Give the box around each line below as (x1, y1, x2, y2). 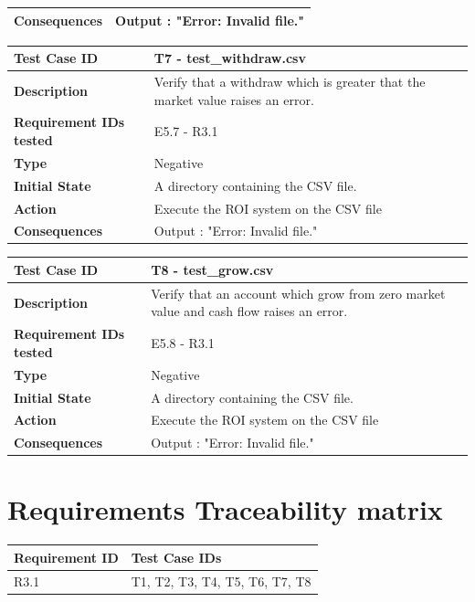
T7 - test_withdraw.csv (153, 48, 306, 68)
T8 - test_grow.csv (151, 259, 274, 279)
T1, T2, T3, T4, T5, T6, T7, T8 (131, 571, 311, 590)
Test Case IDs (131, 547, 222, 566)
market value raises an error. (153, 90, 314, 109)
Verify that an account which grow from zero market (151, 283, 446, 302)
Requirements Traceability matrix (7, 491, 443, 528)
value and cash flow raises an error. (151, 301, 348, 321)
